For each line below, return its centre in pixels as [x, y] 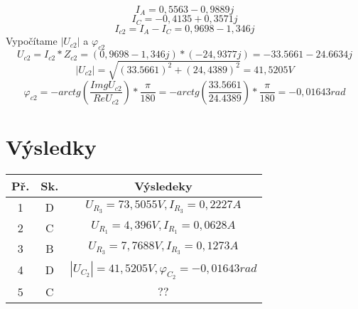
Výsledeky [163, 185]
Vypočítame [32, 41]
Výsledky [51, 146]
